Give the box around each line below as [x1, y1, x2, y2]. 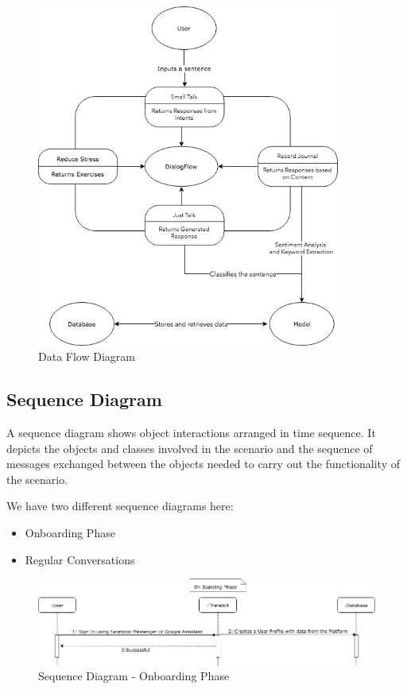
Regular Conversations [25, 551, 135, 567]
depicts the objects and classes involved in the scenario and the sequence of [6, 439, 373, 456]
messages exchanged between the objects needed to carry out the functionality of [6, 455, 401, 472]
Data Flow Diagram [38, 348, 135, 365]
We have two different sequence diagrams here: [6, 497, 234, 514]
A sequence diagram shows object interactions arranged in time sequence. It [6, 424, 376, 440]
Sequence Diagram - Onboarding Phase [38, 668, 230, 684]
